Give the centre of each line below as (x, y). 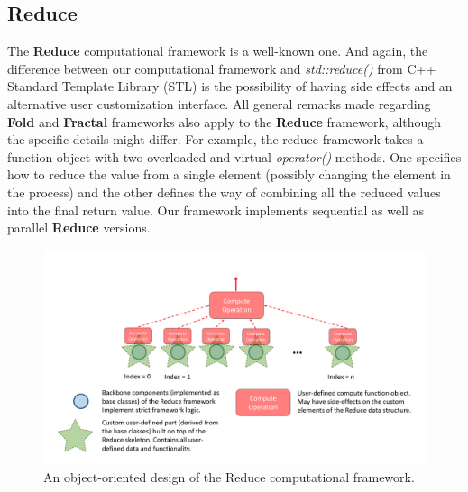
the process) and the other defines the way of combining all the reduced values (224, 191)
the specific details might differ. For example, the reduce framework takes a (216, 139)
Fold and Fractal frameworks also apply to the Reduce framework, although (225, 121)
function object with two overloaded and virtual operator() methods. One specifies (234, 156)
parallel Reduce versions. (79, 228)
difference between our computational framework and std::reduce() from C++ (222, 68)
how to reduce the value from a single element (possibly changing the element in (229, 174)
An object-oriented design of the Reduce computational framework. (229, 476)
